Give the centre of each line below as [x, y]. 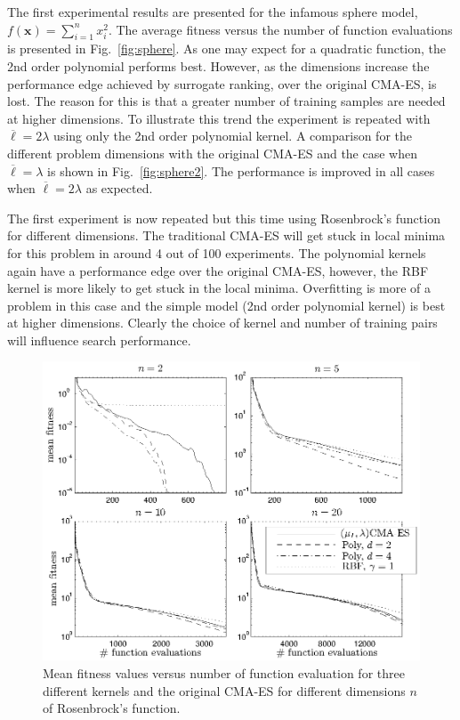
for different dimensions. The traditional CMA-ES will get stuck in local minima [226, 235]
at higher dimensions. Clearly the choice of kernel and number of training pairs [222, 323]
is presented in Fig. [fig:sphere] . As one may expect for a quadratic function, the [227, 49]
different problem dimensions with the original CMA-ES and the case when [212, 153]
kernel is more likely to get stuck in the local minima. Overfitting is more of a [219, 288]
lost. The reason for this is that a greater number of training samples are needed [226, 101]
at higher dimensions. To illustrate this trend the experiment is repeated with [219, 118]
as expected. [119, 188]
